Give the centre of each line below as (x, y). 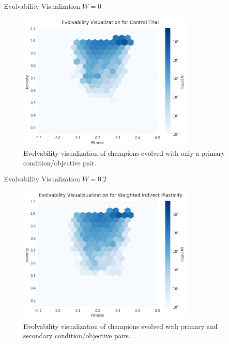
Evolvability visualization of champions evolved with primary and (121, 326)
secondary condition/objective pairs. (77, 336)
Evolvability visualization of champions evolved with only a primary (124, 153)
